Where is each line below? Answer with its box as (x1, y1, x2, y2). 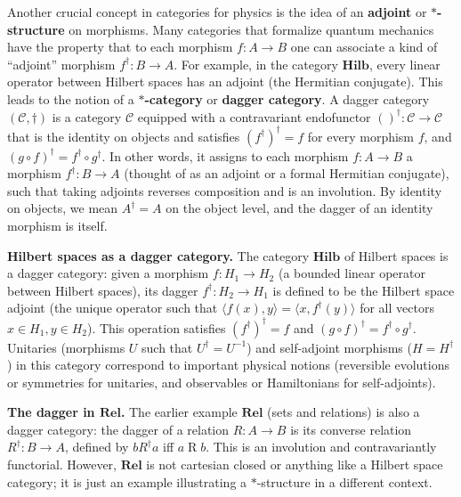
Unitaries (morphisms (7, 338, 125, 356)
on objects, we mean (7, 199, 118, 217)
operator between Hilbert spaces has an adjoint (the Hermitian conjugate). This (7, 72, 443, 91)
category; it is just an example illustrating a (7, 472, 247, 491)
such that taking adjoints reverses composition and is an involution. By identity (7, 181, 442, 200)
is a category (52, 107, 122, 126)
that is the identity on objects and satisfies (7, 126, 240, 145)
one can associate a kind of (290, 37, 438, 56)
